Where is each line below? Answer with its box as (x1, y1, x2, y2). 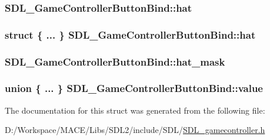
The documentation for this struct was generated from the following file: (5, 104, 265, 116)
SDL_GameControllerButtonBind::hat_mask (5, 54, 225, 69)
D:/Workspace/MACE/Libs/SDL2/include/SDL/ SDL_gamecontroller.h (5, 124, 265, 136)
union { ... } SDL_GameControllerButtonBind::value (5, 81, 263, 95)
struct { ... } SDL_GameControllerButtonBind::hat (5, 27, 256, 42)
